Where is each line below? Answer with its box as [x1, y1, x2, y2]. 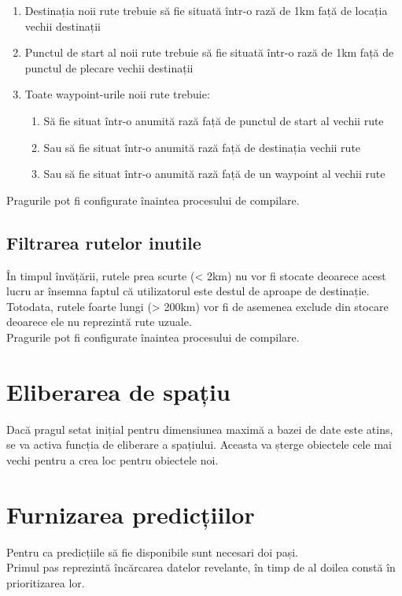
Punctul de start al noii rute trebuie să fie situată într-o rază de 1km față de [24, 44, 394, 61]
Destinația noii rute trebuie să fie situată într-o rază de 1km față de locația [24, 2, 388, 18]
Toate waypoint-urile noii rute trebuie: [24, 86, 210, 102]
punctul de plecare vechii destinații [24, 59, 194, 76]
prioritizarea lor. [6, 574, 85, 590]
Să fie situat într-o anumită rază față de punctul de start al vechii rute [43, 112, 384, 128]
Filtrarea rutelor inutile [6, 230, 201, 254]
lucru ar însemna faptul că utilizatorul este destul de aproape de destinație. [6, 283, 370, 299]
